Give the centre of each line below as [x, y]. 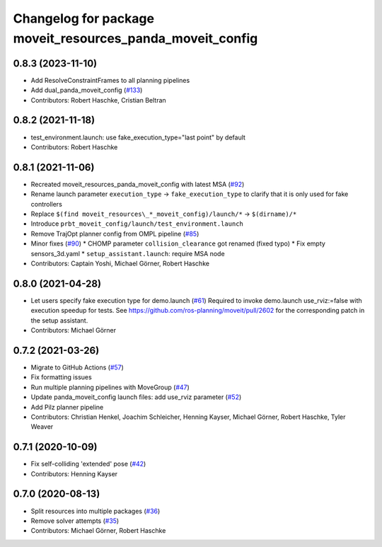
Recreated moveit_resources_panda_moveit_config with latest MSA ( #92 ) [138, 184]
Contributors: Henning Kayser [74, 473]
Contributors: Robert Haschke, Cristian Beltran [98, 100]
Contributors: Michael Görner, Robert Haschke [98, 531]
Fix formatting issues [61, 377]
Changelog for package [84, 18]
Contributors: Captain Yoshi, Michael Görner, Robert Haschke [120, 263]
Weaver [42, 427]
